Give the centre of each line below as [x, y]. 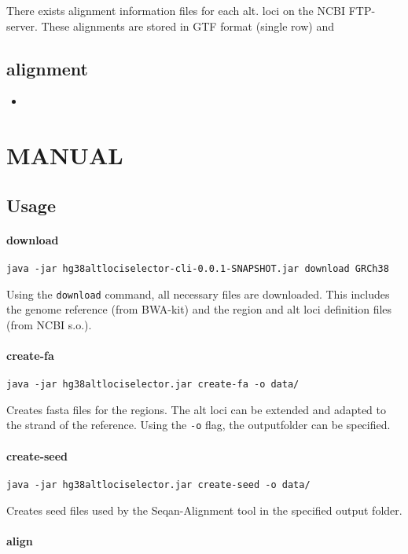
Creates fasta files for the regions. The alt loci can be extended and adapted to [197, 409]
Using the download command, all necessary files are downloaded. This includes [198, 294]
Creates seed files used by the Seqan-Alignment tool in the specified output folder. [204, 510]
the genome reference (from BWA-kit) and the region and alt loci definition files [199, 309]
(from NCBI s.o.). [49, 324]
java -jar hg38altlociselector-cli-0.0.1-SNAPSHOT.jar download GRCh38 [198, 268]
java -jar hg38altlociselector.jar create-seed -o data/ [158, 484]
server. [22, 26]
